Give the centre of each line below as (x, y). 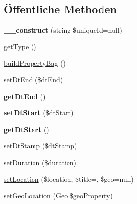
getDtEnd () (25, 96)
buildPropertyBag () (35, 63)
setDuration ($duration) (40, 162)
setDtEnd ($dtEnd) (34, 79)
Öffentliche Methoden (60, 9)
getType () (20, 46)
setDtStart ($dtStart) (39, 113)
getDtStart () (27, 129)
